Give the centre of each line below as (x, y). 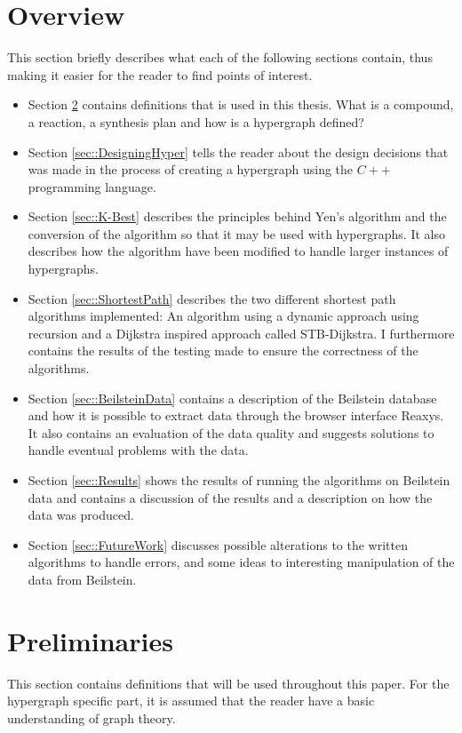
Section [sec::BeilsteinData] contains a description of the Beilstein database (232, 398)
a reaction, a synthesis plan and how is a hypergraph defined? (196, 121)
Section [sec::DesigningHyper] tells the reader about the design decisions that (238, 151)
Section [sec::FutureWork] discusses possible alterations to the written (218, 544)
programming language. (92, 186)
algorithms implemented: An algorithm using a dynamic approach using (223, 316)
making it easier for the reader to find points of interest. (160, 74)
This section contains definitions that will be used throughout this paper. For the (228, 683)
